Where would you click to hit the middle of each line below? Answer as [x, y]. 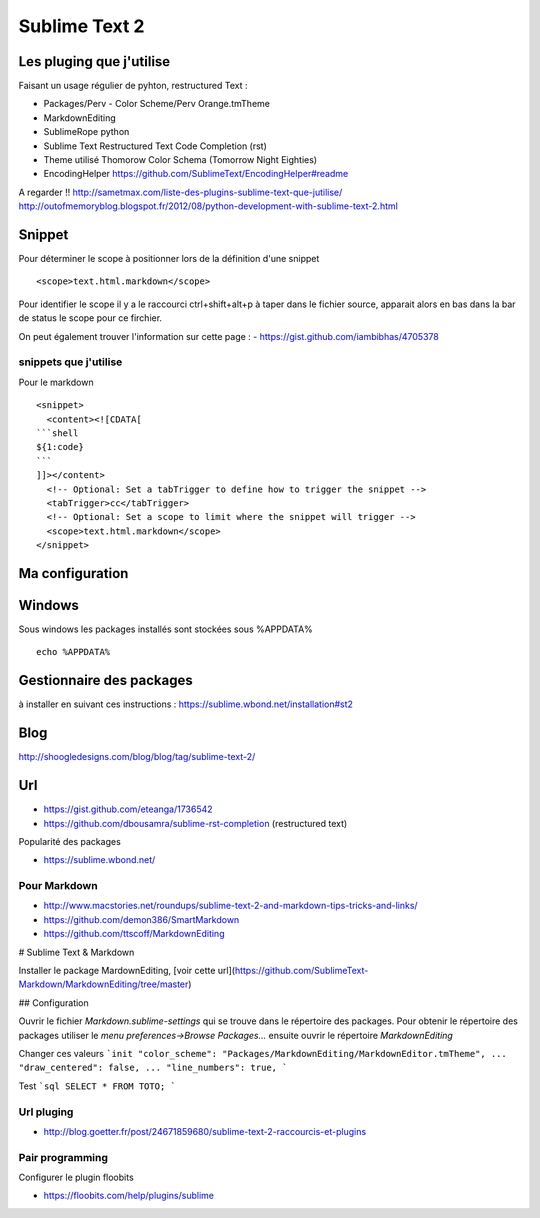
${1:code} [60, 447]
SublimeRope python [86, 132]
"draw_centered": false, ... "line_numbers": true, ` [153, 1068]
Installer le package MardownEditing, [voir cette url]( [126, 970]
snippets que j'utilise [70, 362]
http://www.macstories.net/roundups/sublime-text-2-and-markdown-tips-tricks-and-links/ [231, 906]
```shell [57, 433]
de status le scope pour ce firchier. [90, 318]
